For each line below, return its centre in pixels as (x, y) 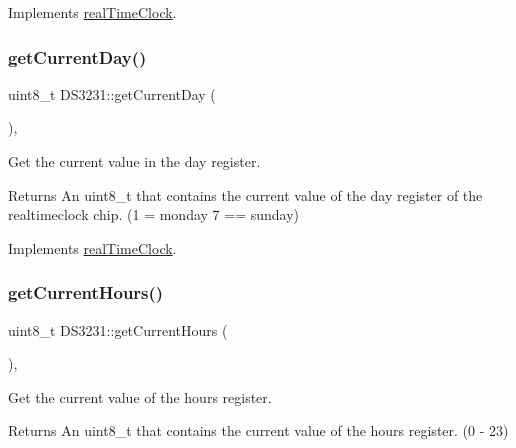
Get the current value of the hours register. (140, 396)
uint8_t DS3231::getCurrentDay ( (112, 93)
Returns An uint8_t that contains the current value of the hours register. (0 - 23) (258, 430)
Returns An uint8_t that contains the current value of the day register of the (245, 194)
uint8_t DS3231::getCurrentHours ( (118, 329)
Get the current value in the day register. (134, 161)
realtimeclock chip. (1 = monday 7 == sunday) (154, 214)
